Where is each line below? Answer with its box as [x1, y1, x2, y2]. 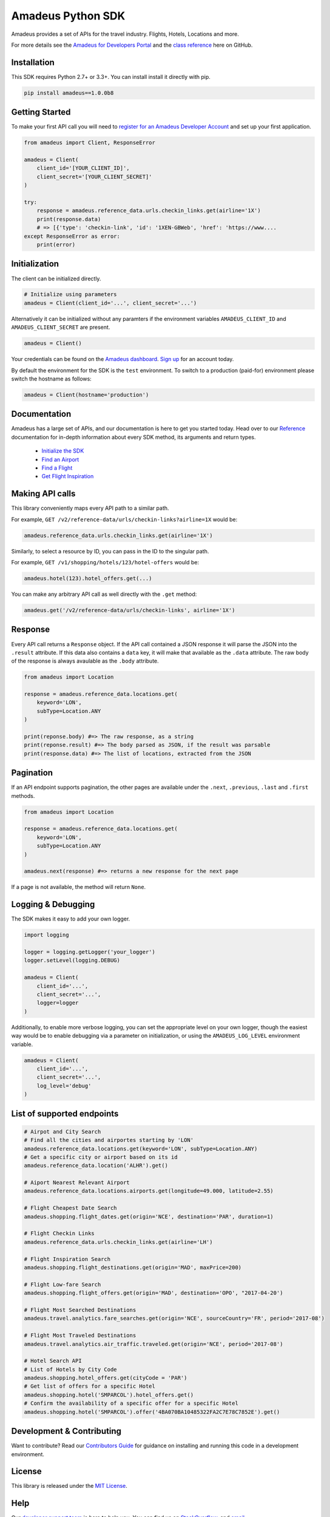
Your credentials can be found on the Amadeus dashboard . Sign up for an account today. [11, 356, 234, 363]
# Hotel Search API [24, 1357, 82, 1365]
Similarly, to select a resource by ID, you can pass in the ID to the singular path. [11, 547, 209, 555]
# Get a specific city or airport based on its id [24, 1154, 178, 1160]
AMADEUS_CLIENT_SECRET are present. [11, 323, 110, 331]
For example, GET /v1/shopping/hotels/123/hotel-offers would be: [11, 559, 200, 566]
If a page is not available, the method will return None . [11, 884, 146, 891]
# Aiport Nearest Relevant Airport [24, 1179, 130, 1186]
